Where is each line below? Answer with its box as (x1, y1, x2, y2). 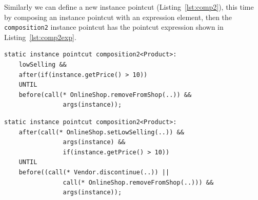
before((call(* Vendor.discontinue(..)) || (18, 168, 170, 176)
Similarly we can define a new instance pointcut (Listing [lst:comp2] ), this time (4, 2, 254, 12)
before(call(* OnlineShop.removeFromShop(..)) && (18, 91, 192, 98)
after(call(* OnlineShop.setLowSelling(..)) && (18, 128, 184, 136)
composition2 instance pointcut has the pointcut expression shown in (4, 22, 224, 32)
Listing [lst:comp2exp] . (4, 31, 76, 42)
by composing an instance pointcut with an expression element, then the (4, 11, 232, 22)
